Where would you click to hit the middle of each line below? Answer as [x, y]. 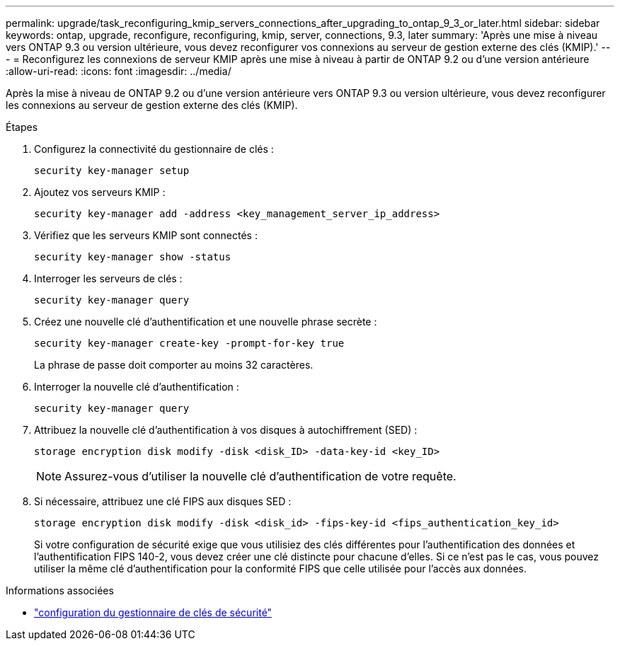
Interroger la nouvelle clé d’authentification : [137, 387]
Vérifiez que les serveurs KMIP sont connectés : [146, 235]
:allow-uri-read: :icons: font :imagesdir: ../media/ [119, 71]
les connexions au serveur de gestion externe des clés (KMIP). [152, 105]
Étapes [22, 127]
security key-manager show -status [133, 257]
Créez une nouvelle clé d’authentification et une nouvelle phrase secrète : [206, 322]
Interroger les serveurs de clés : [108, 278]
